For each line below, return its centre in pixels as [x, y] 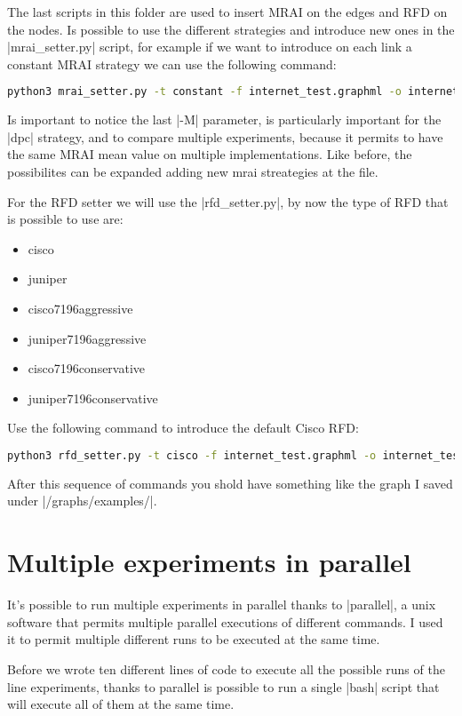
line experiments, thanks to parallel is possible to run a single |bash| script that [223, 686]
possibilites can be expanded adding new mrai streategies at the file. [193, 172]
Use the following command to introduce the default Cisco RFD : [183, 428]
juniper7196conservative [93, 398]
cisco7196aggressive [80, 308]
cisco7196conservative [87, 368]
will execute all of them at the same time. [121, 704]
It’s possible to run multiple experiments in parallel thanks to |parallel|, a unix [222, 605]
